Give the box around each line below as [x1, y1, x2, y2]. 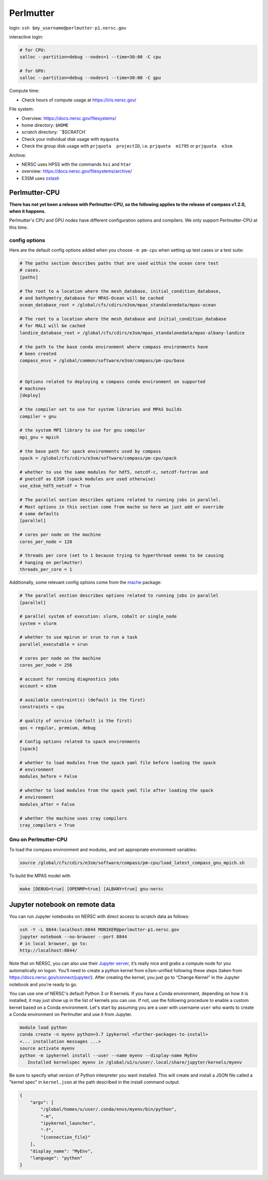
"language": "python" [30, 1155, 83, 1161]
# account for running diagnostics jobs [19, 676, 119, 682]
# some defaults [19, 511, 60, 517]
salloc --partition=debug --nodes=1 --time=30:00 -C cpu [19, 54, 161, 60]
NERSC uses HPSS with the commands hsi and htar [21, 161, 132, 167]
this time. [9, 224, 28, 230]
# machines [19, 386, 46, 391]
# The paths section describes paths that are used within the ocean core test [19, 260, 219, 266]
